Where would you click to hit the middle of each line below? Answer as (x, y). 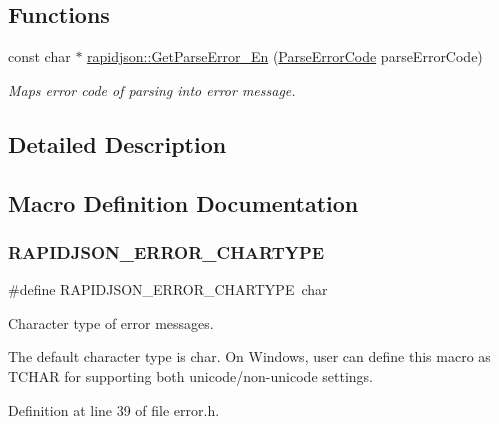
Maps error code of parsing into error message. (152, 89)
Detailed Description (117, 143)
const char (39, 56)
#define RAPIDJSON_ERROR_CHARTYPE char (168, 289)
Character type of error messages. (111, 322)
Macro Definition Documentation (183, 202)
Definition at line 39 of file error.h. (114, 409)
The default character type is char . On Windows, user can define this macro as (249, 356)
